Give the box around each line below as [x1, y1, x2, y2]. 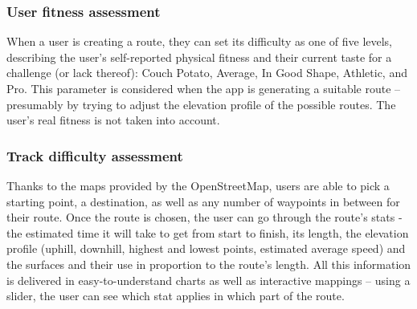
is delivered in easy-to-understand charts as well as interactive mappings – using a [6, 271, 411, 288]
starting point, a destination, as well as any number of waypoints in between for [6, 193, 400, 209]
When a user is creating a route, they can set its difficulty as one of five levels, [6, 33, 393, 50]
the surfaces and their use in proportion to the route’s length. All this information [6, 255, 411, 272]
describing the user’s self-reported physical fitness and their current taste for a [6, 48, 392, 65]
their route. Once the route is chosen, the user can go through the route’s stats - [6, 209, 403, 226]
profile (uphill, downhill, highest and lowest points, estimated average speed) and [6, 240, 406, 257]
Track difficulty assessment [6, 145, 183, 165]
